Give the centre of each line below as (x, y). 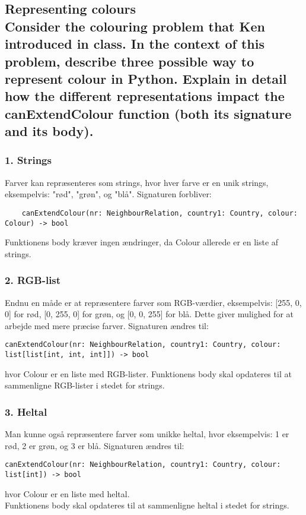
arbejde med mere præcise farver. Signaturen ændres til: (107, 325)
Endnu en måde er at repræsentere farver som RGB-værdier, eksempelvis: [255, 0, (153, 302)
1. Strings (28, 160)
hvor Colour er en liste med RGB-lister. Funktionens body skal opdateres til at (148, 373)
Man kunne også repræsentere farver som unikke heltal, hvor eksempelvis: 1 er (147, 434)
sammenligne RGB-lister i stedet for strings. (85, 385)
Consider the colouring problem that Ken (135, 26)
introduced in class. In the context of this (135, 44)
